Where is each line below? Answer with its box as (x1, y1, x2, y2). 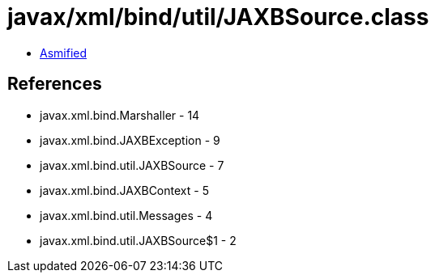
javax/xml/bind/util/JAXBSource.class (7, 3, 429, 31)
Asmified (40, 45, 87, 60)
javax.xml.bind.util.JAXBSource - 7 (40, 158, 224, 172)
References (7, 74, 102, 95)
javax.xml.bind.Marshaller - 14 (40, 108, 200, 122)
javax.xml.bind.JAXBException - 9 (40, 133, 220, 147)
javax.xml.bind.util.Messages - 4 (40, 208, 213, 222)
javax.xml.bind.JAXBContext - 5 (40, 183, 209, 197)
